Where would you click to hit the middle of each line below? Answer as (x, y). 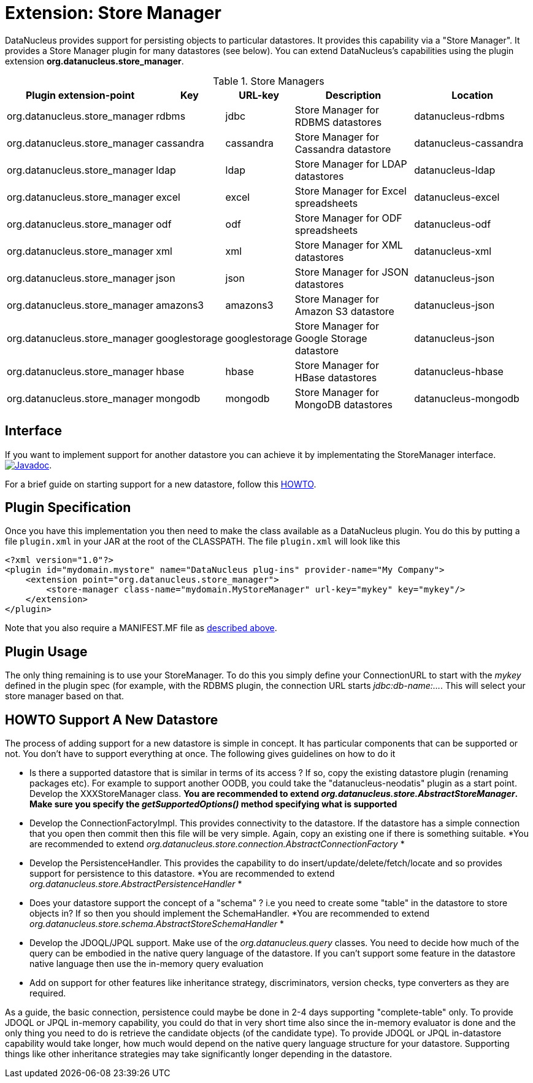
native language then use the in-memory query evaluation (147, 964)
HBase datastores (336, 377)
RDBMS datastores (338, 122)
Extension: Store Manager (113, 13)
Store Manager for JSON (352, 272)
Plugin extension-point (80, 95)
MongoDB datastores (343, 404)
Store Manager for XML (349, 245)
